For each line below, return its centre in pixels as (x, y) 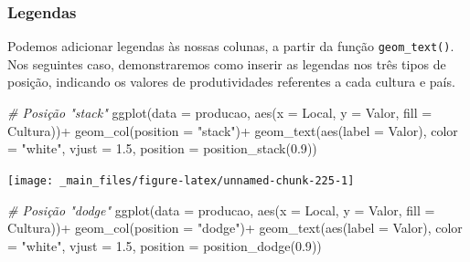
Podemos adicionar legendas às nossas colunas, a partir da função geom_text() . (231, 46)
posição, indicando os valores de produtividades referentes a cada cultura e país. (231, 82)
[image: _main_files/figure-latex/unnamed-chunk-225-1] (181, 180)
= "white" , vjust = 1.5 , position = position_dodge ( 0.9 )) (165, 245)
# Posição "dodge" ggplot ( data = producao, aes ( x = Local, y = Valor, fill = (221, 210)
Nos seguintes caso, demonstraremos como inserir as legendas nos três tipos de (227, 63)
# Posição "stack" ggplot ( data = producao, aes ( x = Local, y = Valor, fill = (220, 113)
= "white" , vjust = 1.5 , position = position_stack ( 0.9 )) (162, 148)
